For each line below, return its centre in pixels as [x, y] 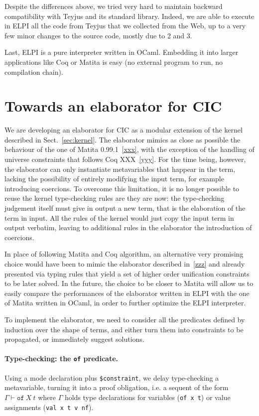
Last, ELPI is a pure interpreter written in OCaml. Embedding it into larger [122, 52]
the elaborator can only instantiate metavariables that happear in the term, [120, 169]
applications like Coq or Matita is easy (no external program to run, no [114, 62]
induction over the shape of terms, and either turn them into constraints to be [124, 329]
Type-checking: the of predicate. [62, 358]
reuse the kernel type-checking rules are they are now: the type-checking [115, 198]
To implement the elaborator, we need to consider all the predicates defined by [125, 319]
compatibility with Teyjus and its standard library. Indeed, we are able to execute [129, 16]
